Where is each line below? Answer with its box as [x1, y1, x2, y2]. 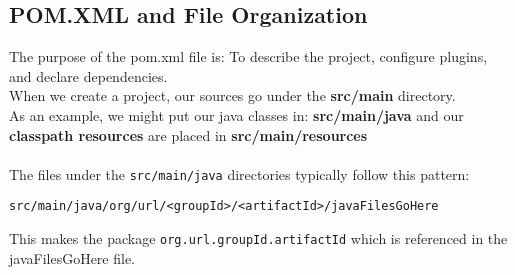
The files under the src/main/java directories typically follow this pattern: [9, 163, 470, 184]
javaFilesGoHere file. [9, 247, 136, 268]
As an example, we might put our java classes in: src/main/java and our [9, 104, 464, 125]
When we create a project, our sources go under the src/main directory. [9, 85, 456, 106]
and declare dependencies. [9, 65, 168, 86]
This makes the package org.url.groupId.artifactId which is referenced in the [9, 228, 508, 249]
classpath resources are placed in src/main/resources [9, 124, 368, 145]
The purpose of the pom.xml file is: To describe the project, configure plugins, [9, 46, 488, 67]
